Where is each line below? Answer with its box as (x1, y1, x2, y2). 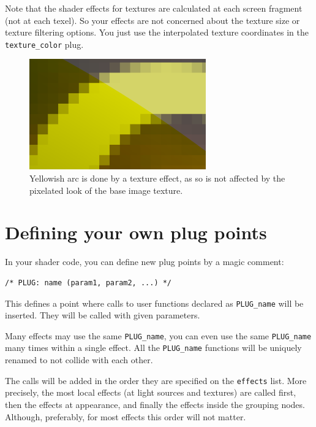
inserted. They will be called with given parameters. (5, 309, 200, 321)
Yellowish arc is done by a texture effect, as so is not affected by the (29, 172, 285, 185)
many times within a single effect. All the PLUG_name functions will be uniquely (5, 341, 302, 354)
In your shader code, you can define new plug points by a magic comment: (5, 255, 284, 268)
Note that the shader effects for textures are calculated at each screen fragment (5, 2, 303, 14)
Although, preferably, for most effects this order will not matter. (5, 410, 246, 423)
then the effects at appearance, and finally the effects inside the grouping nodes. (5, 398, 305, 410)
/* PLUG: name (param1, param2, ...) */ (5, 278, 172, 287)
